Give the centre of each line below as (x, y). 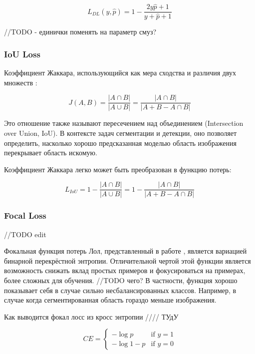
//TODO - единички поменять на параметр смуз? (80, 32)
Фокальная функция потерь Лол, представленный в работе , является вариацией (126, 251)
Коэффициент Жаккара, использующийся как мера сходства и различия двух (120, 73)
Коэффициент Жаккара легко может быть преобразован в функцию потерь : (118, 169)
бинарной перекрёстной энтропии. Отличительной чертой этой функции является (127, 260)
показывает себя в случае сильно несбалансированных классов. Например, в (120, 290)
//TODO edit (25, 234)
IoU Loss (22, 54)
